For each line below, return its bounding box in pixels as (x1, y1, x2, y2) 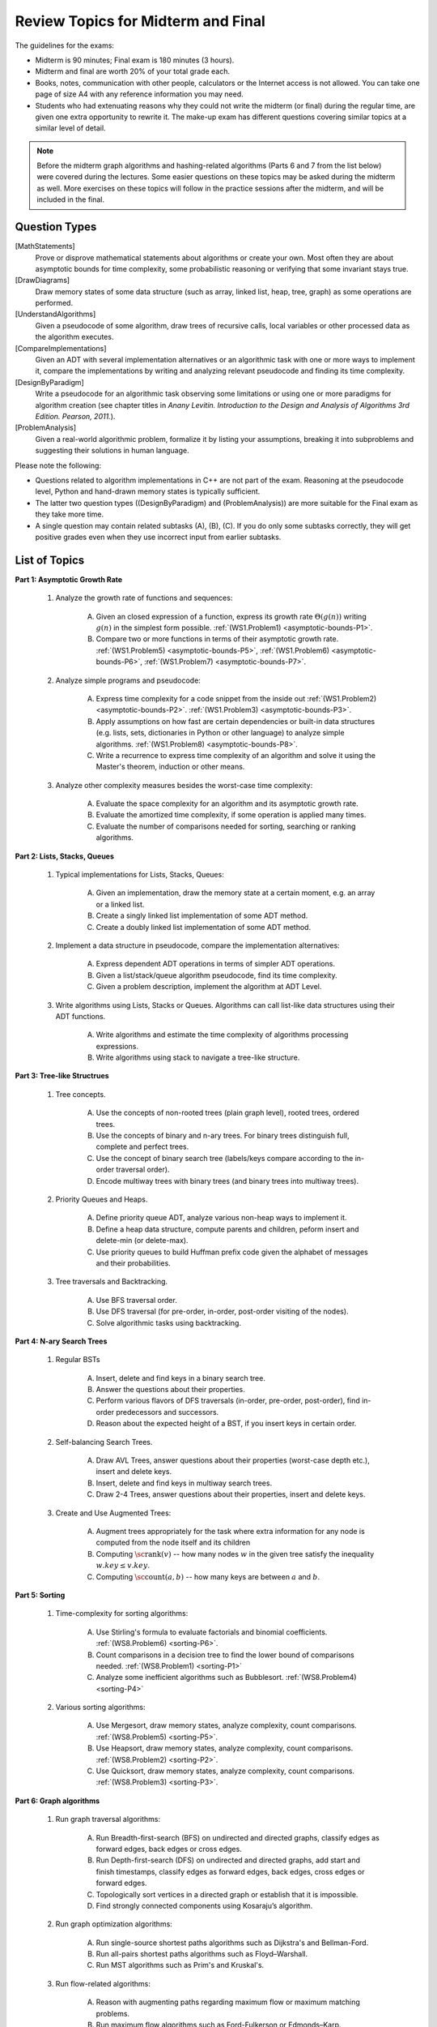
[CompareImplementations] (15, 343, 107, 353)
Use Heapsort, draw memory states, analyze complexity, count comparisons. (95, 1743, 354, 1753)
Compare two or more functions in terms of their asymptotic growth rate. (95, 634, 339, 644)
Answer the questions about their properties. (95, 1385, 246, 1395)
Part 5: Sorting (15, 1590, 66, 1600)
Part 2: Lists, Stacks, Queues (15, 851, 115, 861)
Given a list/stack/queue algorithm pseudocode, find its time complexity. (95, 970, 337, 980)
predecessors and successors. (116, 1407, 219, 1416)
